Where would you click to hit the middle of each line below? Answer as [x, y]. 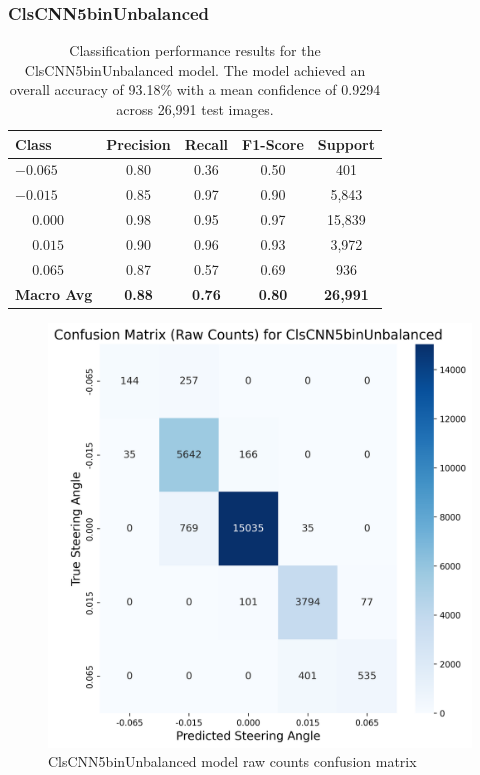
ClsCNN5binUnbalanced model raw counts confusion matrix [232, 761]
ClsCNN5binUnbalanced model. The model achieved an [195, 69]
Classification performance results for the [195, 50]
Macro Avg [54, 293]
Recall [206, 143]
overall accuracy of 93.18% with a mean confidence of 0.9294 [195, 89]
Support [346, 143]
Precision [138, 143]
